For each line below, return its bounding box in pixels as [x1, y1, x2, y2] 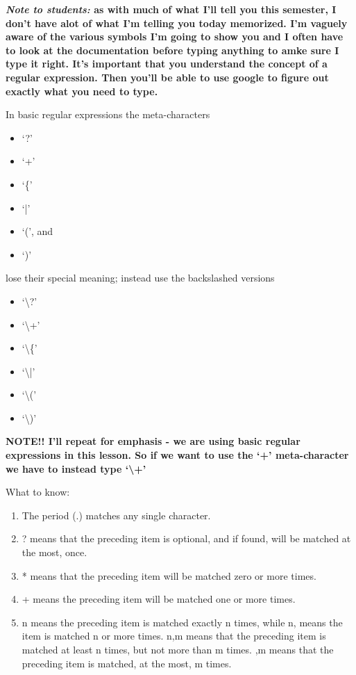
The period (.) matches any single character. [22, 507, 211, 522]
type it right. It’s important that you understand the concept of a [6, 56, 328, 71]
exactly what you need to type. [6, 83, 158, 98]
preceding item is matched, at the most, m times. [22, 656, 232, 670]
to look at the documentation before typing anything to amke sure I [6, 42, 339, 57]
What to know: [6, 485, 70, 499]
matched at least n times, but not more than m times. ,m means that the [22, 642, 334, 656]
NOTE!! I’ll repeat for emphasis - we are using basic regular [6, 434, 300, 448]
